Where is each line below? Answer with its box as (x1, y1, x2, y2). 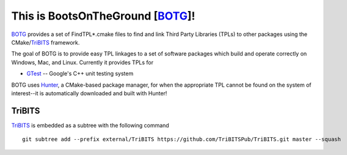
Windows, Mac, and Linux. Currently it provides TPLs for (11, 59, 154, 66)
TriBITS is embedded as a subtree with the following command (11, 121, 169, 129)
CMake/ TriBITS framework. (11, 38, 80, 46)
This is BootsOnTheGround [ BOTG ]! (11, 9, 195, 23)
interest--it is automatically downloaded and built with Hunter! (11, 89, 167, 97)
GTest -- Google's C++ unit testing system (26, 70, 134, 77)
